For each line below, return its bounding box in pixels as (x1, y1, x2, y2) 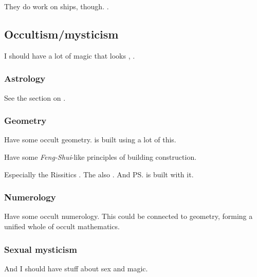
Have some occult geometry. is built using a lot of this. (4, 134, 176, 145)
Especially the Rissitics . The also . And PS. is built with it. (4, 169, 194, 179)
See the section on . (4, 92, 66, 103)
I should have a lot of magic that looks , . (4, 50, 135, 61)
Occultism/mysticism (4, 26, 119, 42)
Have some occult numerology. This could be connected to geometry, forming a (4, 211, 253, 221)
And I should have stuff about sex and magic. (4, 263, 148, 273)
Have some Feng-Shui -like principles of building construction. (4, 152, 197, 162)
